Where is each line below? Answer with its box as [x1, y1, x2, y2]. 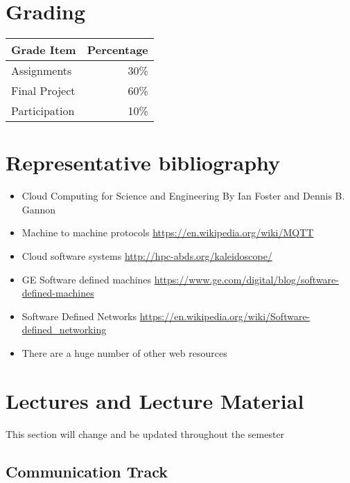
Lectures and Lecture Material [6, 386, 304, 414]
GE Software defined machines [21, 272, 152, 286]
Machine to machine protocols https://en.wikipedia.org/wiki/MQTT [21, 225, 314, 240]
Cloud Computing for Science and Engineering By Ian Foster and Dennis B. [21, 188, 345, 203]
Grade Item [11, 42, 76, 58]
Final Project [11, 82, 76, 99]
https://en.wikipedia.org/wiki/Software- [139, 308, 310, 323]
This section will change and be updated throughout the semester [6, 426, 285, 441]
